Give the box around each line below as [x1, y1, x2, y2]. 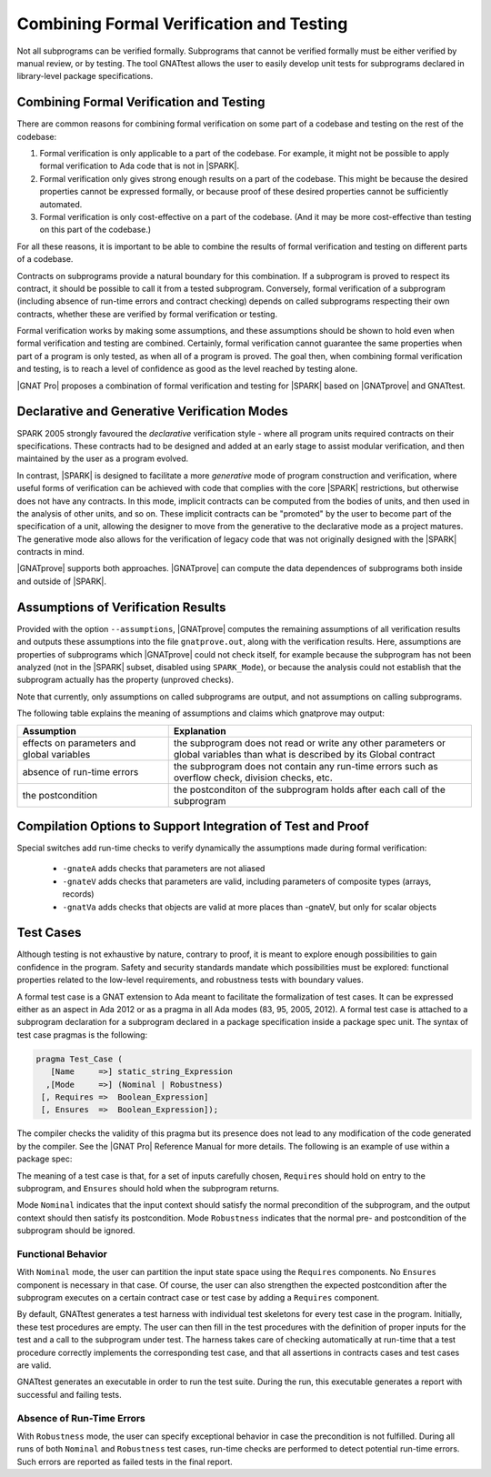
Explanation [173, 724, 226, 737]
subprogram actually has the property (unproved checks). [16, 674, 235, 686]
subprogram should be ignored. [16, 1225, 135, 1236]
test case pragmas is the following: [16, 1029, 148, 1040]
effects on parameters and [22, 737, 136, 749]
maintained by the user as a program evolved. [16, 453, 189, 464]
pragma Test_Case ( [35, 1053, 123, 1064]
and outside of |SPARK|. [16, 576, 107, 587]
